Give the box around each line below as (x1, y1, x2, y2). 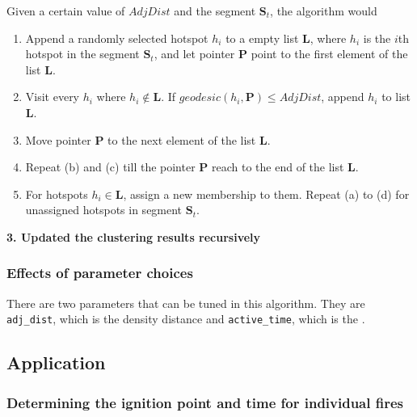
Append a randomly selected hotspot (25, 29, 208, 46)
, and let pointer (154, 45, 235, 62)
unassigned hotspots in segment (25, 201, 183, 218)
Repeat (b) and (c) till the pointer (25, 158, 196, 175)
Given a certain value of (6, 2, 125, 19)
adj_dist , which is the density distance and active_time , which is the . (6, 310, 365, 327)
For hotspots (25, 185, 88, 202)
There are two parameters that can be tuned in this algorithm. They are (6, 294, 365, 311)
